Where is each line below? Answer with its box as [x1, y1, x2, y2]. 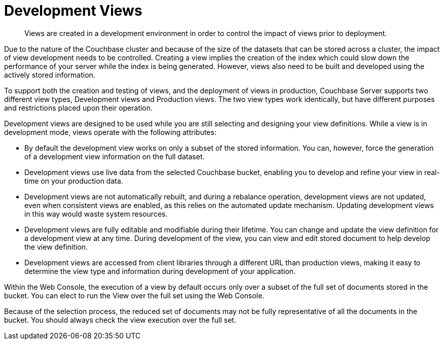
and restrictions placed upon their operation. [4, 103, 153, 112]
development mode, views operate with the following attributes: [4, 127, 216, 136]
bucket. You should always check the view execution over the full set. [4, 315, 236, 324]
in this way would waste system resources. [24, 209, 168, 218]
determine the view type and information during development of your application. [24, 266, 296, 276]
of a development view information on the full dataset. [24, 152, 205, 161]
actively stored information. [4, 70, 95, 79]
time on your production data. [24, 176, 123, 185]
